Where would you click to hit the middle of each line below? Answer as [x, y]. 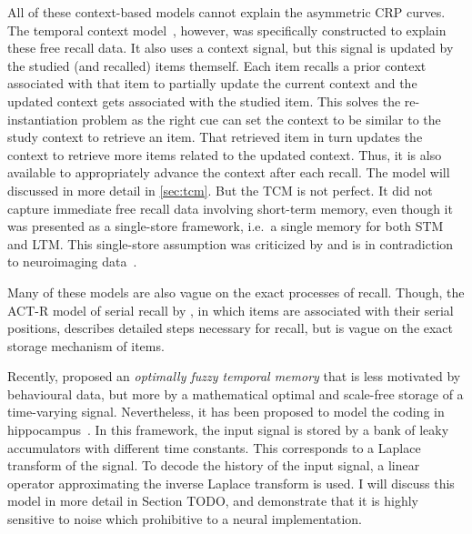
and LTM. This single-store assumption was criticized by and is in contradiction [231, 243]
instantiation [43, 119]
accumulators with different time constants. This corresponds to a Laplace [214, 447]
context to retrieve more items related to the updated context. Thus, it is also [225, 154]
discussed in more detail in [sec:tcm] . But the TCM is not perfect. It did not [220, 190]
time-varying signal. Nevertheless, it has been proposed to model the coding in [226, 412]
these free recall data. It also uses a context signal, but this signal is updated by [231, 48]
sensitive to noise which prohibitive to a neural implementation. [185, 519]
